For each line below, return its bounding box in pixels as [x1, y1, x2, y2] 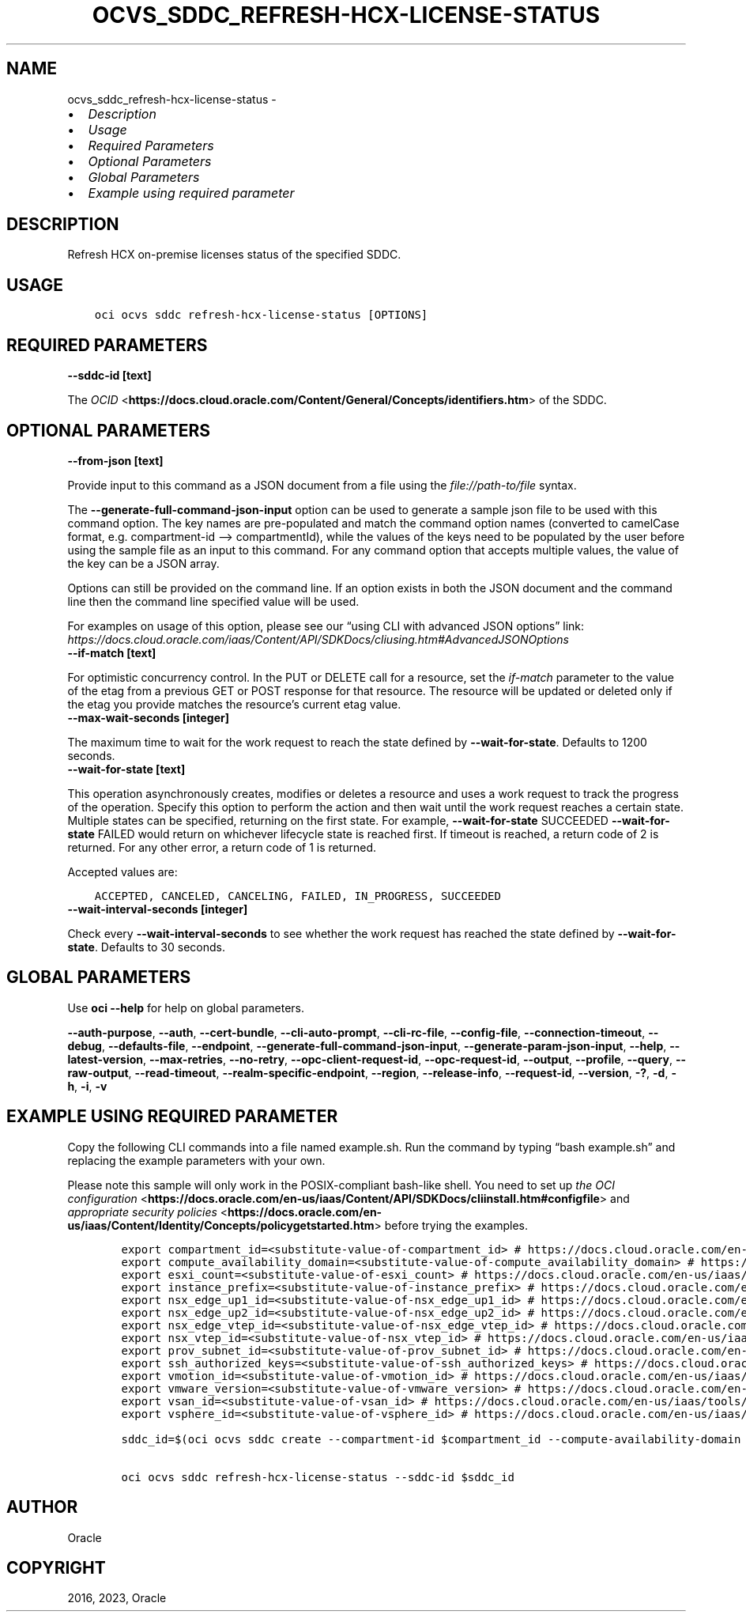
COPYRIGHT [6, 1557, 106, 1578]
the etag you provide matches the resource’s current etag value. [67, 697, 401, 711]
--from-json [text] [67, 453, 164, 467]
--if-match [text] [67, 645, 156, 660]
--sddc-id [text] [67, 369, 152, 383]
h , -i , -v [67, 1079, 107, 1093]
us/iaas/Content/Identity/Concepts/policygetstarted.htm [67, 1218, 375, 1232]
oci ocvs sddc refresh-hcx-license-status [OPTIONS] [94, 308, 428, 322]
